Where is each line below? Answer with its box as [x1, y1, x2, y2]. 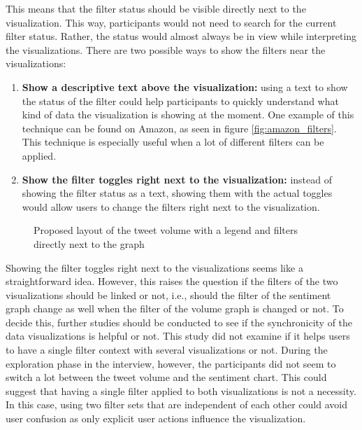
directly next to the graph [34, 236, 145, 251]
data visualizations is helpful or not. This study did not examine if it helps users [6, 328, 350, 343]
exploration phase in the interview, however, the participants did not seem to [6, 356, 336, 370]
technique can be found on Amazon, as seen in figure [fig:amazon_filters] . [22, 120, 337, 135]
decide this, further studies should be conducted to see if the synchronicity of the [6, 314, 353, 329]
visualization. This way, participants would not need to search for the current [6, 15, 337, 29]
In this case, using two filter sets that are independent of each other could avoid [6, 397, 347, 412]
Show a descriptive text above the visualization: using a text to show [22, 79, 348, 94]
